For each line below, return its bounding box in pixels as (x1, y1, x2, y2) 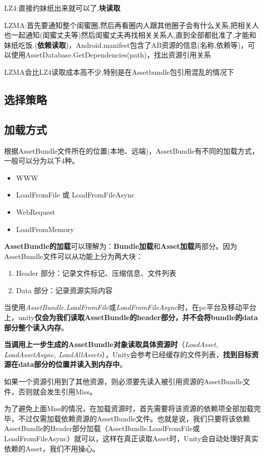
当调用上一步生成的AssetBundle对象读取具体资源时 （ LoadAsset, (4, 339, 218, 350)
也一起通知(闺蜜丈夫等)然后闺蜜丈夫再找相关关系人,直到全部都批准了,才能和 (4, 30, 256, 40)
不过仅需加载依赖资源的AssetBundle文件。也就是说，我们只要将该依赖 (18, 413, 250, 423)
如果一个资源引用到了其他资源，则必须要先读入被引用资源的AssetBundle (4, 376, 243, 387)
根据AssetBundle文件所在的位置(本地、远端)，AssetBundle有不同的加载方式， (4, 145, 259, 156)
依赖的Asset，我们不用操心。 (4, 443, 100, 453)
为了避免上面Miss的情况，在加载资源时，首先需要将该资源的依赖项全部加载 (4, 403, 254, 414)
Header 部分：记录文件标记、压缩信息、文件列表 (16, 268, 176, 278)
